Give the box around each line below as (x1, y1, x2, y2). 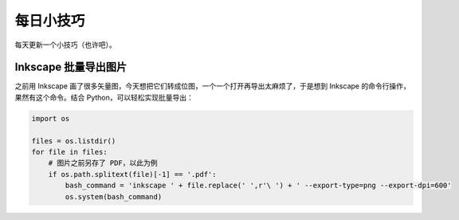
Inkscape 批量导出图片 (14, 61, 127, 74)
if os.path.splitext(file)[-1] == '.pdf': (48, 170, 217, 179)
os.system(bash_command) (65, 192, 163, 201)
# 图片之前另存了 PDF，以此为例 (48, 159, 158, 167)
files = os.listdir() (31, 136, 116, 145)
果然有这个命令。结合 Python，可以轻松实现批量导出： (14, 92, 194, 102)
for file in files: (31, 147, 108, 156)
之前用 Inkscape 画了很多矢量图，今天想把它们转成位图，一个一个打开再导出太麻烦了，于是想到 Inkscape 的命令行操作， (14, 81, 410, 91)
